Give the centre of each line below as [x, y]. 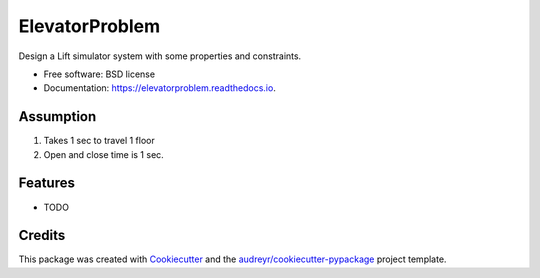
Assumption [57, 116]
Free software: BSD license [99, 74]
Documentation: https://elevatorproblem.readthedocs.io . [160, 88]
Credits [42, 235]
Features [46, 183]
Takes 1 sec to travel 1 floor [99, 141]
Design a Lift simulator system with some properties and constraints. [160, 56]
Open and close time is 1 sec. [103, 154]
